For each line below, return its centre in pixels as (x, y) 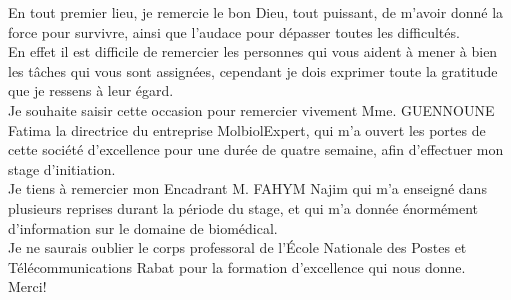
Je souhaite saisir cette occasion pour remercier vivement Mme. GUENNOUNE (251, 109)
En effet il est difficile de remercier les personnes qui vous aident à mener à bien (253, 51)
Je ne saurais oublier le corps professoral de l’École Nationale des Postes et (237, 247)
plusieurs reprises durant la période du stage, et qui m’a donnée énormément (243, 207)
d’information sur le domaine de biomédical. (143, 227)
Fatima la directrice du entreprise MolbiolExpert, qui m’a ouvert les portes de (247, 129)
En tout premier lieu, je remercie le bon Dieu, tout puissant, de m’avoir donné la (256, 12)
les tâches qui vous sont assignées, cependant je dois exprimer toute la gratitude (253, 70)
